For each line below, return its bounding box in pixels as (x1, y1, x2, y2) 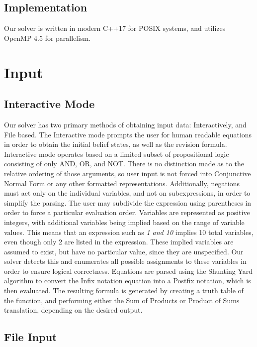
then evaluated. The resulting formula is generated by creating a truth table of (4, 285, 244, 296)
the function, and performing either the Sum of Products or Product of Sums (4, 295, 240, 305)
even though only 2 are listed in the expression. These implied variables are (4, 236, 234, 247)
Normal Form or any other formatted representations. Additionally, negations (4, 178, 240, 188)
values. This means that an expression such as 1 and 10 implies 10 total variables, (4, 227, 254, 237)
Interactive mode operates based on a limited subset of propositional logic (4, 148, 229, 159)
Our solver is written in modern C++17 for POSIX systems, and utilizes (4, 23, 226, 33)
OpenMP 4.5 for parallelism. (4, 32, 91, 43)
